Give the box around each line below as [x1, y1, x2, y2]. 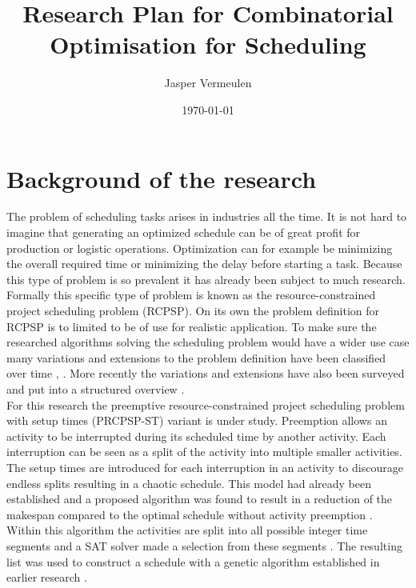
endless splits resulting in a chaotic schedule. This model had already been [6, 474, 371, 491]
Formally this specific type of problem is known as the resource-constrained [6, 286, 376, 303]
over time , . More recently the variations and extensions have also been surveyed [6, 365, 405, 382]
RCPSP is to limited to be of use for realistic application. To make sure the [6, 318, 377, 334]
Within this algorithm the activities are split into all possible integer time [6, 522, 368, 538]
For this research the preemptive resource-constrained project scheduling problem [6, 396, 405, 413]
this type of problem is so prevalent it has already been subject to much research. [6, 270, 406, 287]
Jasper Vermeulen [164, 74, 252, 91]
